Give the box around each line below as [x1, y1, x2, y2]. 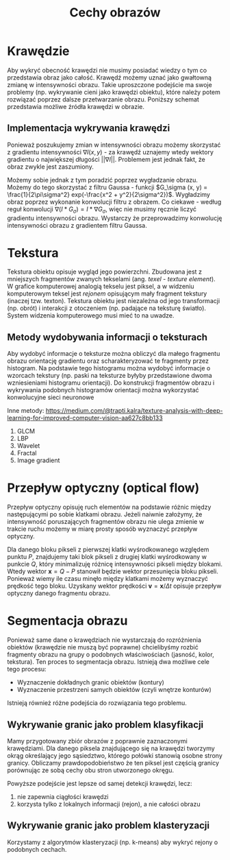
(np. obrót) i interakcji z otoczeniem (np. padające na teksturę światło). [7, 304, 207, 313]
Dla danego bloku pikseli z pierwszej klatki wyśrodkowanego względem [7, 545, 209, 553]
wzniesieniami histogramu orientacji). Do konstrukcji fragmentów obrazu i [7, 379, 215, 387]
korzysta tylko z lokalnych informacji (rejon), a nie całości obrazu [16, 800, 201, 808]
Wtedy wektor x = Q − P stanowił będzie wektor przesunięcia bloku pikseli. [7, 567, 219, 575]
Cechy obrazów [69, 5, 161, 21]
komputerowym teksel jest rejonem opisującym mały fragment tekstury [7, 289, 207, 298]
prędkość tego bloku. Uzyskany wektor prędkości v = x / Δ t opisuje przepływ [7, 582, 222, 590]
